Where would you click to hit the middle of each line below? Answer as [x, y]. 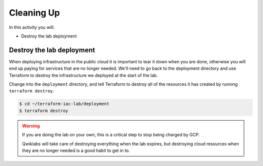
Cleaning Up [35, 13]
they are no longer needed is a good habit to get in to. [76, 150]
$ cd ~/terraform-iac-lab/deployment [64, 104]
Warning [31, 126]
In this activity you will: [32, 27]
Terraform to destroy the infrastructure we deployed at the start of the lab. [84, 75]
